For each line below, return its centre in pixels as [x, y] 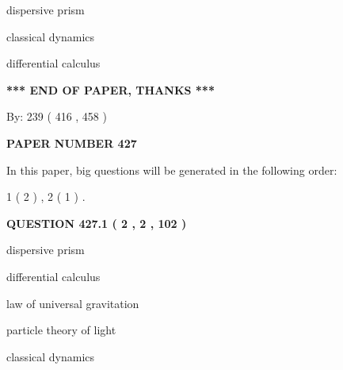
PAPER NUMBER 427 [72, 143]
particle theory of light [61, 330]
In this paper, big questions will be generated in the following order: [172, 170]
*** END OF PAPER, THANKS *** [111, 89]
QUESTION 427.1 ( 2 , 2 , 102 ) [97, 223]
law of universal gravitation [73, 303]
